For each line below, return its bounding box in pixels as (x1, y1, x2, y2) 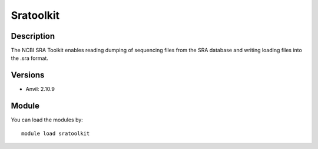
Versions (11, 70, 45, 80)
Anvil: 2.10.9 (25, 86, 55, 93)
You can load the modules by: (11, 116, 84, 123)
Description (11, 31, 55, 41)
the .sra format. (11, 55, 48, 62)
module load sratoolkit (21, 130, 90, 137)
